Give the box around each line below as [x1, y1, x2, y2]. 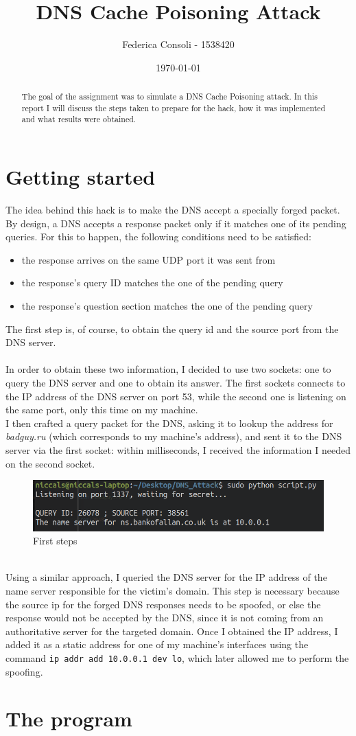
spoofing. [5, 664, 43, 678]
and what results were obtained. [21, 113, 137, 125]
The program [5, 704, 132, 733]
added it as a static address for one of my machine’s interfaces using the [5, 637, 309, 652]
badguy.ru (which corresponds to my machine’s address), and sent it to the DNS [5, 429, 342, 444]
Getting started [5, 163, 156, 191]
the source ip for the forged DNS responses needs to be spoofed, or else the [5, 597, 321, 611]
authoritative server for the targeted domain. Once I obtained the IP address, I [5, 623, 338, 638]
